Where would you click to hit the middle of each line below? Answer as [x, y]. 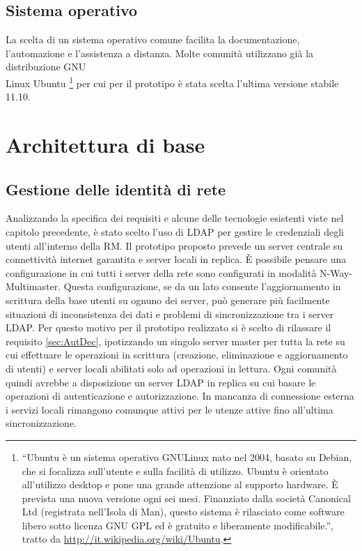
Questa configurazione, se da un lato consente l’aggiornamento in [202, 286]
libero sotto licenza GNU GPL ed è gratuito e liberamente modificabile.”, [178, 525]
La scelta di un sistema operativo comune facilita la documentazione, [153, 39]
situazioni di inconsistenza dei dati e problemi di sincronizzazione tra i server [170, 314]
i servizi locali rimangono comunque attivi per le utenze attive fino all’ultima [170, 409]
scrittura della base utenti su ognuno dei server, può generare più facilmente [168, 300]
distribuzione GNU [46, 67]
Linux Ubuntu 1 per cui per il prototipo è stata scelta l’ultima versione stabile [172, 82]
